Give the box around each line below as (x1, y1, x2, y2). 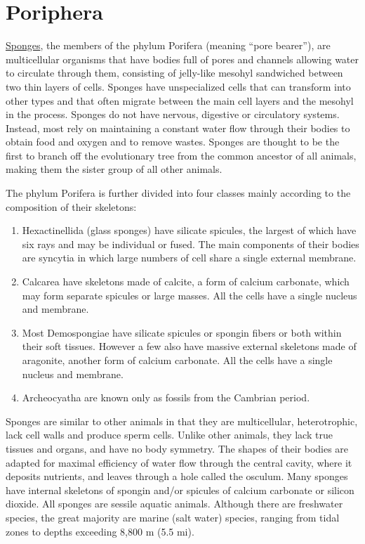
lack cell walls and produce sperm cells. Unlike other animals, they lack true (6, 427, 333, 442)
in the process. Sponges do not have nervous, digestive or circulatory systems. (6, 107, 340, 122)
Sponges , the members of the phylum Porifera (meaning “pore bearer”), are (6, 38, 331, 53)
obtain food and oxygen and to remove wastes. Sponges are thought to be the (6, 134, 340, 149)
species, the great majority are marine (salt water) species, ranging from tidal (6, 510, 340, 524)
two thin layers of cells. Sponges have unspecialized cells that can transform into (6, 79, 351, 93)
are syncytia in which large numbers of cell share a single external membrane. (22, 250, 357, 265)
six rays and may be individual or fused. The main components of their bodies (22, 236, 359, 251)
